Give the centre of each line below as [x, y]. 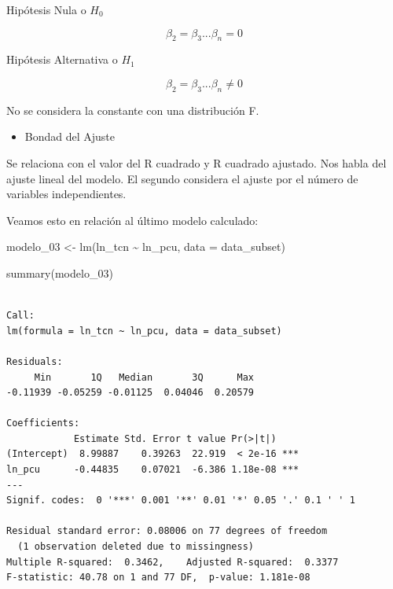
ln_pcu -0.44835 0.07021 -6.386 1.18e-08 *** [153, 470]
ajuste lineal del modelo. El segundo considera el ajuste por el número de [182, 178]
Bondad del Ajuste [70, 136]
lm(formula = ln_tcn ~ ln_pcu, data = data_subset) [144, 331]
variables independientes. [66, 194]
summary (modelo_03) [60, 272]
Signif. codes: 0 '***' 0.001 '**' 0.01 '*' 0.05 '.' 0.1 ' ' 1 [181, 501]
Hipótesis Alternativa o [62, 59]
